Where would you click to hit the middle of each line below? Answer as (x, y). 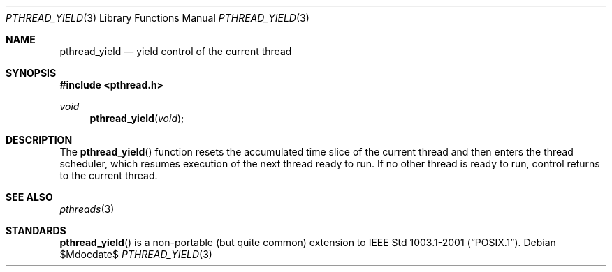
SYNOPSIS (31, 73)
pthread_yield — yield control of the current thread (176, 51)
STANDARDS (36, 231)
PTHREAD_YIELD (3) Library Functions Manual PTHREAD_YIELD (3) (158, 18)
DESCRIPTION (39, 140)
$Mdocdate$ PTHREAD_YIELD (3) (136, 254)
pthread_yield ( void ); (137, 118)
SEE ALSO (29, 197)
